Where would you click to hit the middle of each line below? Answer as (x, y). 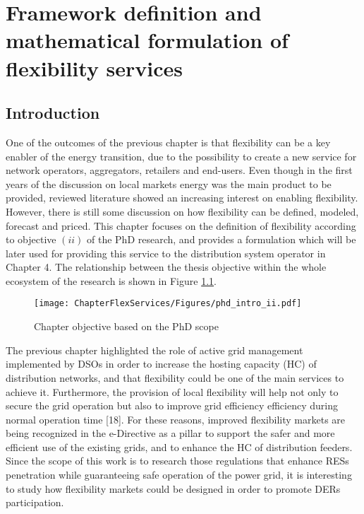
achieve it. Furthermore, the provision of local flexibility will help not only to (172, 391)
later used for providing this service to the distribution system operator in (166, 253)
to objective (31, 239)
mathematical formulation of (147, 40)
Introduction (53, 113)
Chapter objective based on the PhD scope (126, 326)
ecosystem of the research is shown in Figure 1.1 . (111, 280)
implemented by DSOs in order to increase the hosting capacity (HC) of (161, 364)
